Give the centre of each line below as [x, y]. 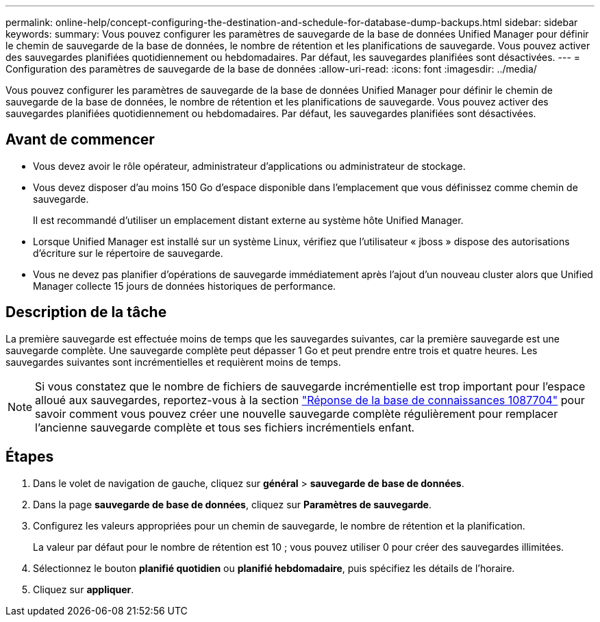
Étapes [30, 457]
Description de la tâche [86, 312]
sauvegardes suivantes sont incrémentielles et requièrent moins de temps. [173, 362]
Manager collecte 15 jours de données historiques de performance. [185, 286]
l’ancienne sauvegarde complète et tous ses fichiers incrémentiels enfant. [225, 427]
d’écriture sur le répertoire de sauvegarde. [128, 253]
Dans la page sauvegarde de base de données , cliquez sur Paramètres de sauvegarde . [232, 504]
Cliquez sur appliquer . [84, 589]
